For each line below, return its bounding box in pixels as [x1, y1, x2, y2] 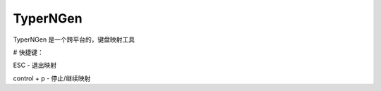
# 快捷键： [13, 48, 44, 56]
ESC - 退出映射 [13, 61, 56, 70]
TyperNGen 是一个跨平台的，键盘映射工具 [13, 35, 135, 44]
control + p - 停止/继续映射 [13, 74, 91, 83]
